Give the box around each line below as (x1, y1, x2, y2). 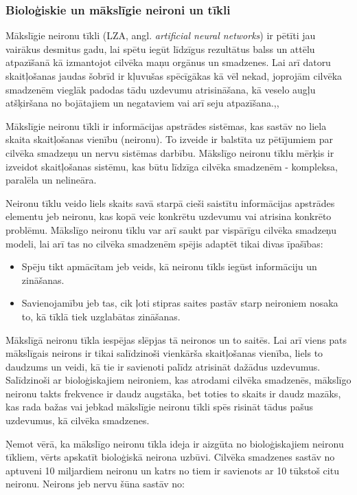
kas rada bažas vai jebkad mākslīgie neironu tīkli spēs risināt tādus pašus (5, 399, 314, 414)
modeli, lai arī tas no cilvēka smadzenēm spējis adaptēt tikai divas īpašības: (5, 236, 323, 250)
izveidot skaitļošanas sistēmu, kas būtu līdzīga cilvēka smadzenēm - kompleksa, (5, 159, 338, 173)
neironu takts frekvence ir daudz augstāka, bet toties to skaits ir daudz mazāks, (5, 386, 341, 400)
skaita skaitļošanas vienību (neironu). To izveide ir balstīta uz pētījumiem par (5, 132, 333, 146)
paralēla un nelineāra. (5, 173, 97, 187)
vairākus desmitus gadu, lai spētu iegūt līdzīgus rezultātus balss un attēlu (5, 41, 315, 56)
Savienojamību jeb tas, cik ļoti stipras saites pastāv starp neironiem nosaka (21, 296, 338, 310)
